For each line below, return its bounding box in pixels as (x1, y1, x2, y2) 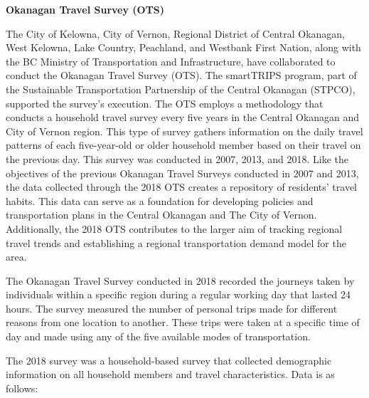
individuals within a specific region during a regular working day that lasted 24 (6, 287, 351, 302)
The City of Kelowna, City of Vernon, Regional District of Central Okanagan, (6, 26, 345, 41)
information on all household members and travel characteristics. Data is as (6, 367, 335, 382)
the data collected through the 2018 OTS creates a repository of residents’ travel (6, 179, 358, 194)
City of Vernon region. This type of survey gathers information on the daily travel (6, 123, 363, 138)
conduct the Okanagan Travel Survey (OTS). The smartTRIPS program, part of (6, 68, 357, 83)
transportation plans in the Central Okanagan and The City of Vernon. (6, 207, 317, 222)
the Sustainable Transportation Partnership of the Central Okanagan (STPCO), (6, 81, 355, 96)
